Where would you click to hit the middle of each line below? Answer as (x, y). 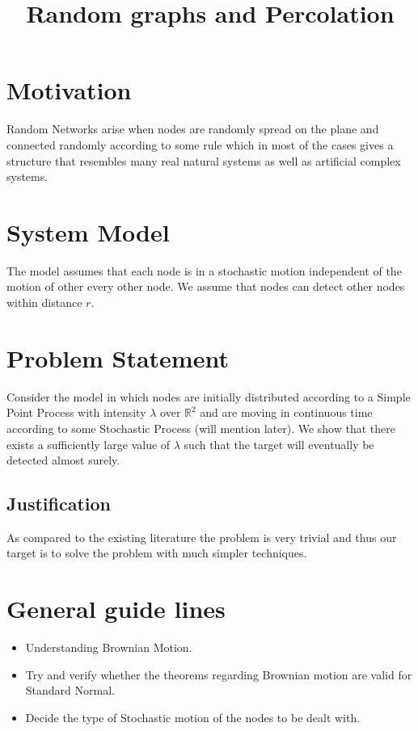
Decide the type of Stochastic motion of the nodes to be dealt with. (193, 717)
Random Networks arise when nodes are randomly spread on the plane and (193, 129)
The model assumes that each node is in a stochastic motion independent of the (204, 270)
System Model (88, 231)
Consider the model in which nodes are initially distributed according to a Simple (209, 396)
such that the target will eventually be (279, 444)
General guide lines (116, 609)
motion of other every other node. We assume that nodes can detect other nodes (206, 286)
